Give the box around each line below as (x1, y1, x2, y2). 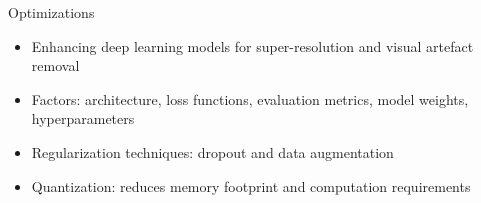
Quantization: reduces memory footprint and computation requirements (31, 175, 471, 196)
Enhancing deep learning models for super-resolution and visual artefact (31, 35, 474, 56)
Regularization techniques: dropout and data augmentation (31, 141, 394, 162)
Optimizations (8, 2, 95, 22)
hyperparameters (31, 108, 135, 129)
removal (31, 55, 80, 76)
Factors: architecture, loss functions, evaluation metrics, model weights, (31, 88, 469, 109)
